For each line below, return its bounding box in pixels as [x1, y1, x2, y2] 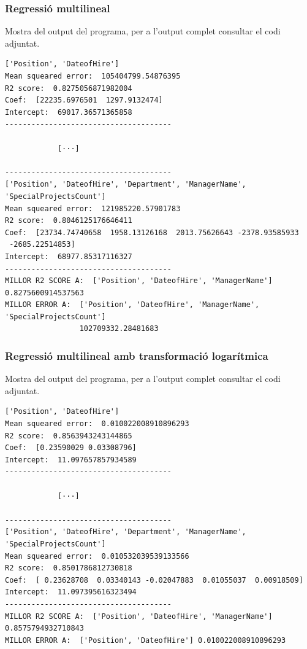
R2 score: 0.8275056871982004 [5, 84, 132, 93]
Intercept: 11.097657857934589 [5, 455, 137, 464]
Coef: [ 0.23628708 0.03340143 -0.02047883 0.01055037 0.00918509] [5, 575, 303, 585]
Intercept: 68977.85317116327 [5, 252, 132, 261]
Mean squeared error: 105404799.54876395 [5, 72, 181, 80]
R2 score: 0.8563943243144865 [5, 431, 132, 440]
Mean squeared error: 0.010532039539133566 [5, 551, 189, 561]
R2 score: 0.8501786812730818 [5, 564, 132, 573]
